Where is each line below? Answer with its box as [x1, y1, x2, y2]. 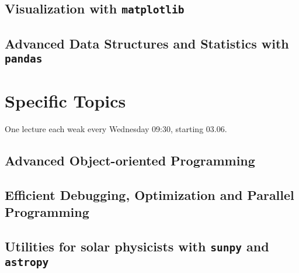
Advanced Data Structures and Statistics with [5, 34, 289, 52]
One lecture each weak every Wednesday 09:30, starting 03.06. [5, 123, 227, 135]
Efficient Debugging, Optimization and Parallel [5, 186, 294, 203]
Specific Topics [5, 89, 126, 113]
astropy [5, 256, 49, 269]
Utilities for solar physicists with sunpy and [5, 237, 269, 255]
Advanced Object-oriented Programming [5, 151, 255, 170]
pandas [5, 53, 43, 65]
